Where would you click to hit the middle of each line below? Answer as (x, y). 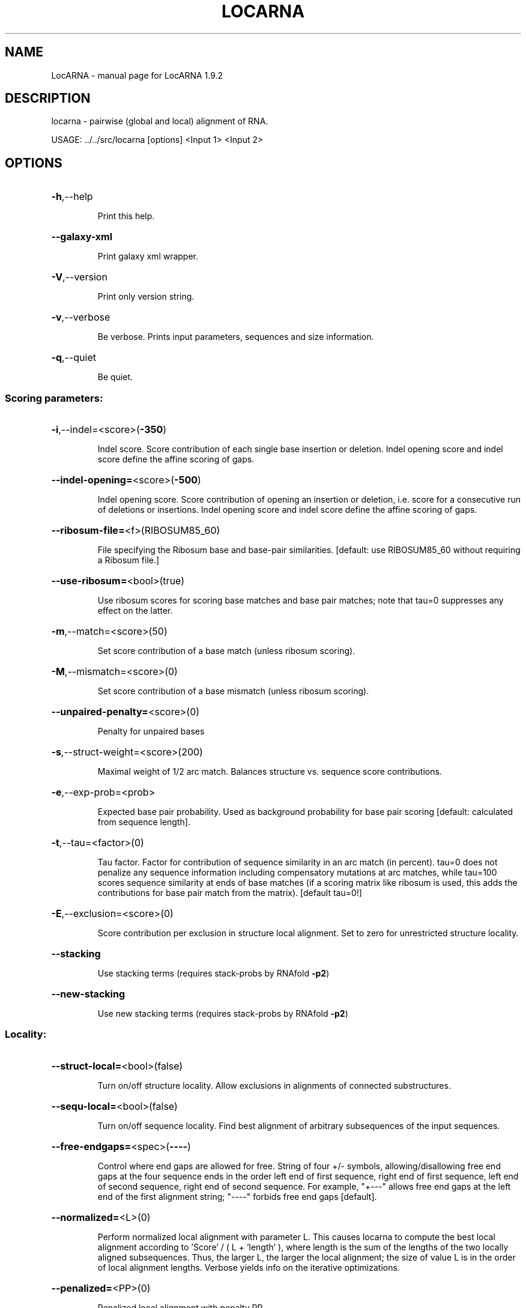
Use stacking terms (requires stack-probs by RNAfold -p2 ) (213, 973)
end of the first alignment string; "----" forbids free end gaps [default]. (237, 1196)
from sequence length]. (144, 822)
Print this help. (126, 216)
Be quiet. (115, 377)
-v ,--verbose (81, 317)
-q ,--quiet (74, 358)
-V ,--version (79, 277)
